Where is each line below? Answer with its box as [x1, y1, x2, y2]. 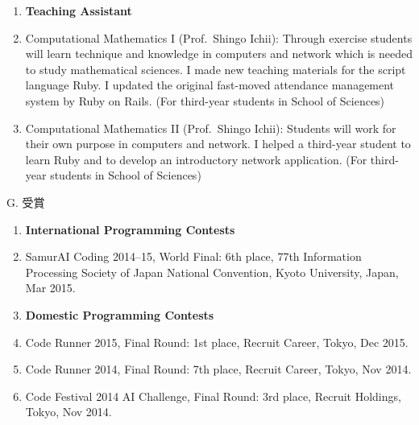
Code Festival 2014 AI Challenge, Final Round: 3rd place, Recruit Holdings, [25, 387, 401, 404]
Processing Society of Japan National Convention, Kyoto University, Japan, [25, 263, 399, 280]
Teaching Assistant [25, 2, 132, 19]
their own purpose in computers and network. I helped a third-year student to [25, 135, 411, 152]
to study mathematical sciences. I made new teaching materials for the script [25, 60, 406, 77]
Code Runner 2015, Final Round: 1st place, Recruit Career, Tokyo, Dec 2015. [25, 333, 409, 350]
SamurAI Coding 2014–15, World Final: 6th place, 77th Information [25, 248, 362, 265]
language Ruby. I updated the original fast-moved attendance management [25, 76, 395, 93]
